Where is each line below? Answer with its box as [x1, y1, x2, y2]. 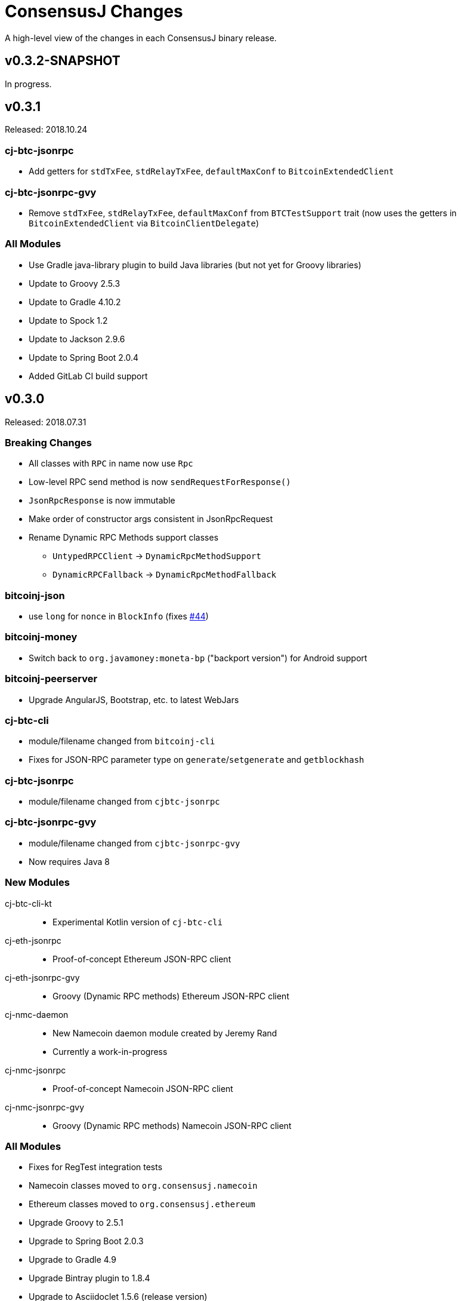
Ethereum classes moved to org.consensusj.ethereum [29, 1199, 255, 1210]
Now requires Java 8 [29, 856, 110, 867]
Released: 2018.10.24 [5, 124, 88, 135]
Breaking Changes [5, 436, 92, 449]
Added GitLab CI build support [29, 370, 148, 381]
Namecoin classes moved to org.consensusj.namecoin [29, 1180, 258, 1191]
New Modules [5, 876, 70, 889]
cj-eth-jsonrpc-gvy [5, 972, 80, 983]
